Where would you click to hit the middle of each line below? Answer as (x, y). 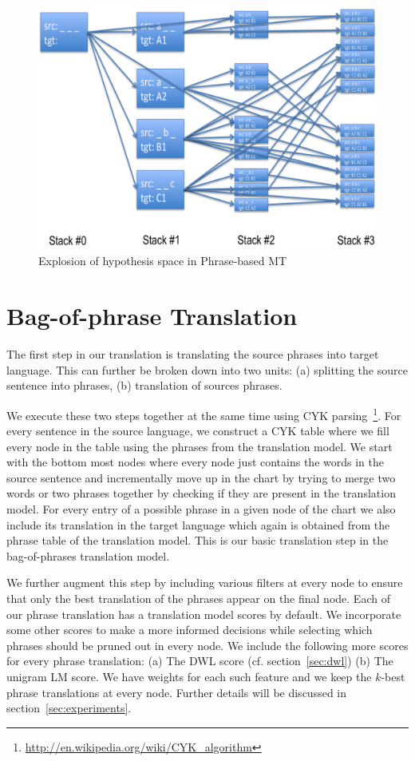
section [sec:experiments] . (69, 708)
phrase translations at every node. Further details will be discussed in (177, 692)
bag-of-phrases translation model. (88, 555)
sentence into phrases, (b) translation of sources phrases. (144, 385)
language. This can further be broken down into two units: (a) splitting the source (207, 369)
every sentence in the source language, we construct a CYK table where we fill (198, 431)
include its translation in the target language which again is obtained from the (198, 524)
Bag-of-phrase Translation (152, 316)
